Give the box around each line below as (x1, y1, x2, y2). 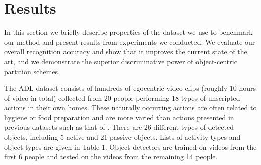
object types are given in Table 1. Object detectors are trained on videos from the (4, 141, 257, 152)
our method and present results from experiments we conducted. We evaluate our (4, 36, 255, 47)
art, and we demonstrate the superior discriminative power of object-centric (4, 56, 237, 66)
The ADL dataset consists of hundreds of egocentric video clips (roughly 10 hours (4, 83, 256, 93)
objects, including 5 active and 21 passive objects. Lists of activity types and (4, 132, 241, 142)
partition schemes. (4, 66, 60, 76)
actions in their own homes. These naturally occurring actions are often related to (4, 102, 257, 113)
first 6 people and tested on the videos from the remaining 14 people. (4, 151, 218, 162)
